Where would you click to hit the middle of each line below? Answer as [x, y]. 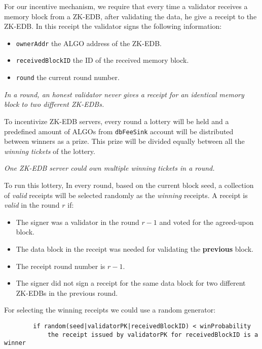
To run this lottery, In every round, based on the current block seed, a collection [129, 185]
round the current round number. [68, 77]
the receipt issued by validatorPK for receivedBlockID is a [153, 335]
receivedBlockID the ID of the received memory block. [102, 60]
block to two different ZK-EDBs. [54, 104]
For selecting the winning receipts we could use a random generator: [110, 310]
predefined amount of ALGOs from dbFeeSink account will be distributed [119, 131]
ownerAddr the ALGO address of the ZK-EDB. [89, 43]
